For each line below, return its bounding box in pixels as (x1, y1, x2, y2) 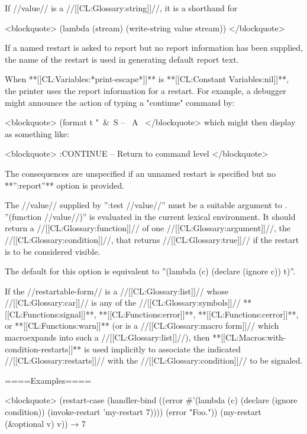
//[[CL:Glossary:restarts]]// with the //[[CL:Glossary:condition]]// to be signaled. (5, 354, 303, 367)
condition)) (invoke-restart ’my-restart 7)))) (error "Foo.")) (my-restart (5, 406, 261, 418)
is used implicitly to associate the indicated (84, 342, 241, 355)
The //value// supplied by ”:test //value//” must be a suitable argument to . (5, 199, 287, 211)
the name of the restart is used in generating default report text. (5, 53, 239, 65)
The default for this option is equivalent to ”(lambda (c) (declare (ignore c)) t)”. (5, 265, 296, 277)
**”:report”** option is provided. (5, 179, 125, 191)
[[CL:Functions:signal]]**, (5, 307, 96, 320)
